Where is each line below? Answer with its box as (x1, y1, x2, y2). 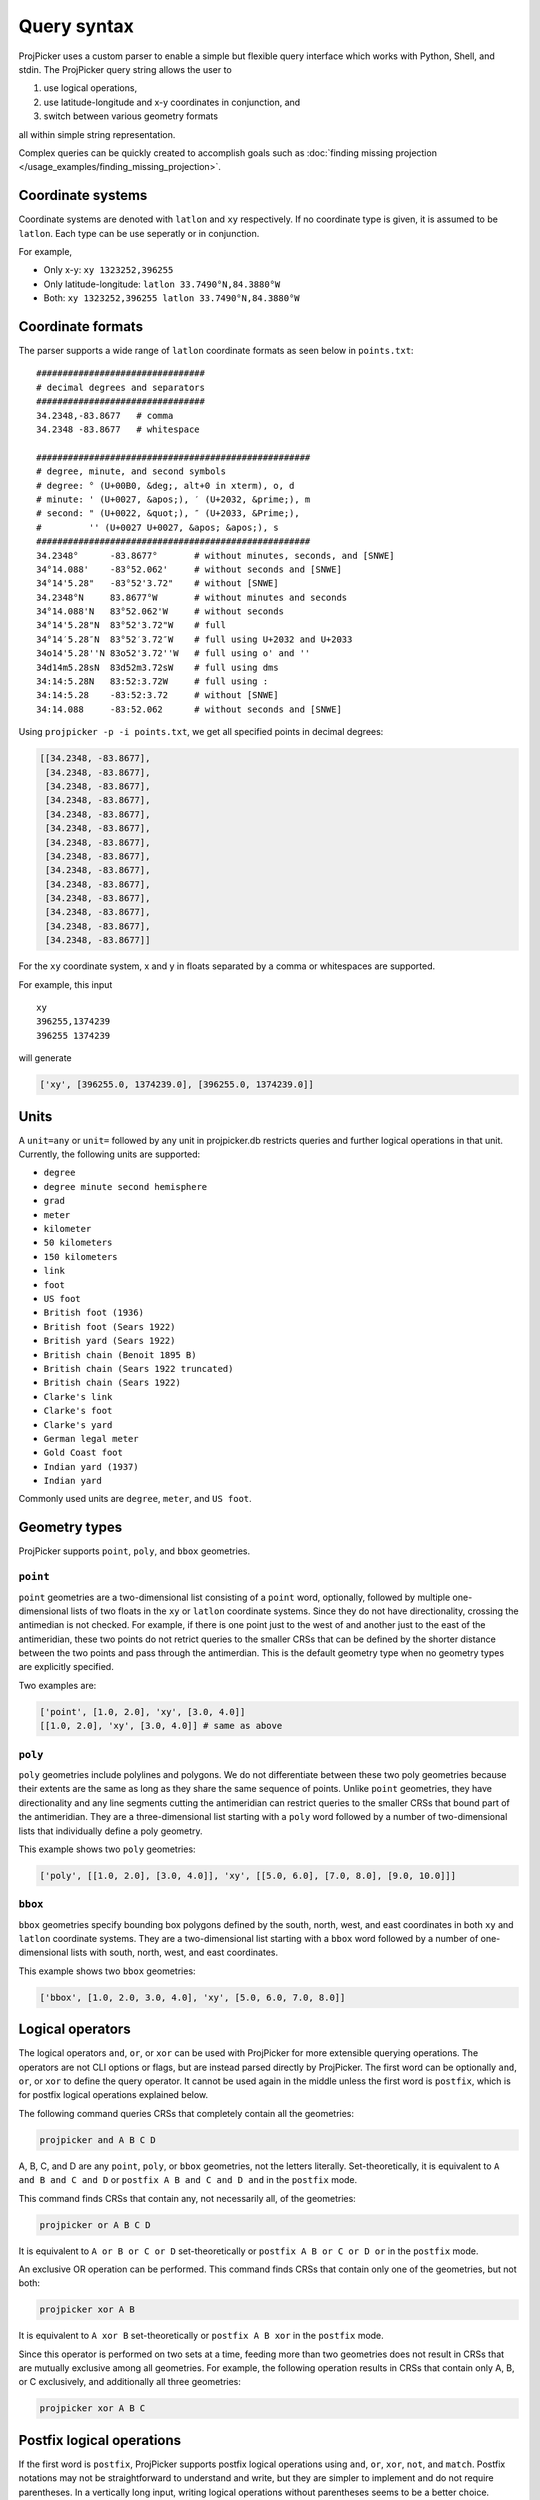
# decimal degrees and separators (36, 381, 205, 393)
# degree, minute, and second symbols (36, 466, 227, 477)
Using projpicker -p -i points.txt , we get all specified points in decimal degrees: (18, 726, 384, 738)
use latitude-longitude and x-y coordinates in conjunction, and (43, 96, 301, 108)
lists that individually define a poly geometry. (18, 1825, 204, 1837)
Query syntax (18, 15, 135, 37)
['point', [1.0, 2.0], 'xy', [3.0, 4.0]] (39, 1706, 246, 1717)
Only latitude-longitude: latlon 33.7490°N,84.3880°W (43, 278, 281, 290)
